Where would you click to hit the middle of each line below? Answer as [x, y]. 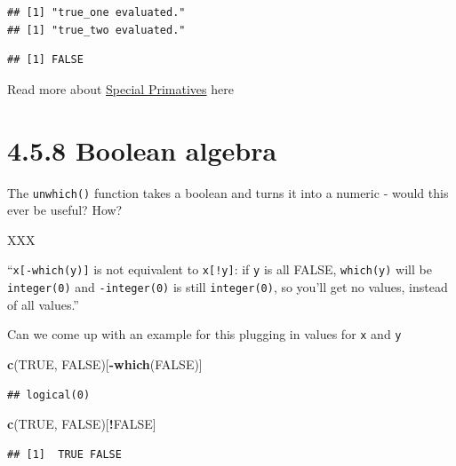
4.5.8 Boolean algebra [142, 150]
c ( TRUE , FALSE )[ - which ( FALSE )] [105, 363]
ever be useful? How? [65, 210]
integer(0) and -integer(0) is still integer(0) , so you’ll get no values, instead [228, 287]
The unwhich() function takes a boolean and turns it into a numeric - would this [228, 192]
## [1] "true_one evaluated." [96, 12]
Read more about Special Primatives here [120, 88]
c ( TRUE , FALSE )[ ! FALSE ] [82, 424]
